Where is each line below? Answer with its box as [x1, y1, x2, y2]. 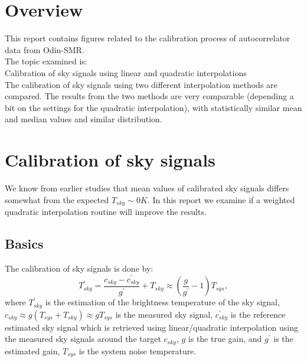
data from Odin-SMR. [5, 43, 84, 56]
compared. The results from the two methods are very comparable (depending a [5, 90, 294, 102]
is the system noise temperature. [79, 344, 197, 357]
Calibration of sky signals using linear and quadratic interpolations [5, 66, 247, 79]
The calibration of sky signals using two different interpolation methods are [5, 78, 277, 90]
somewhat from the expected [5, 193, 109, 206]
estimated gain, [5, 344, 60, 357]
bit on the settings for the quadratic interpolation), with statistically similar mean [5, 101, 302, 113]
